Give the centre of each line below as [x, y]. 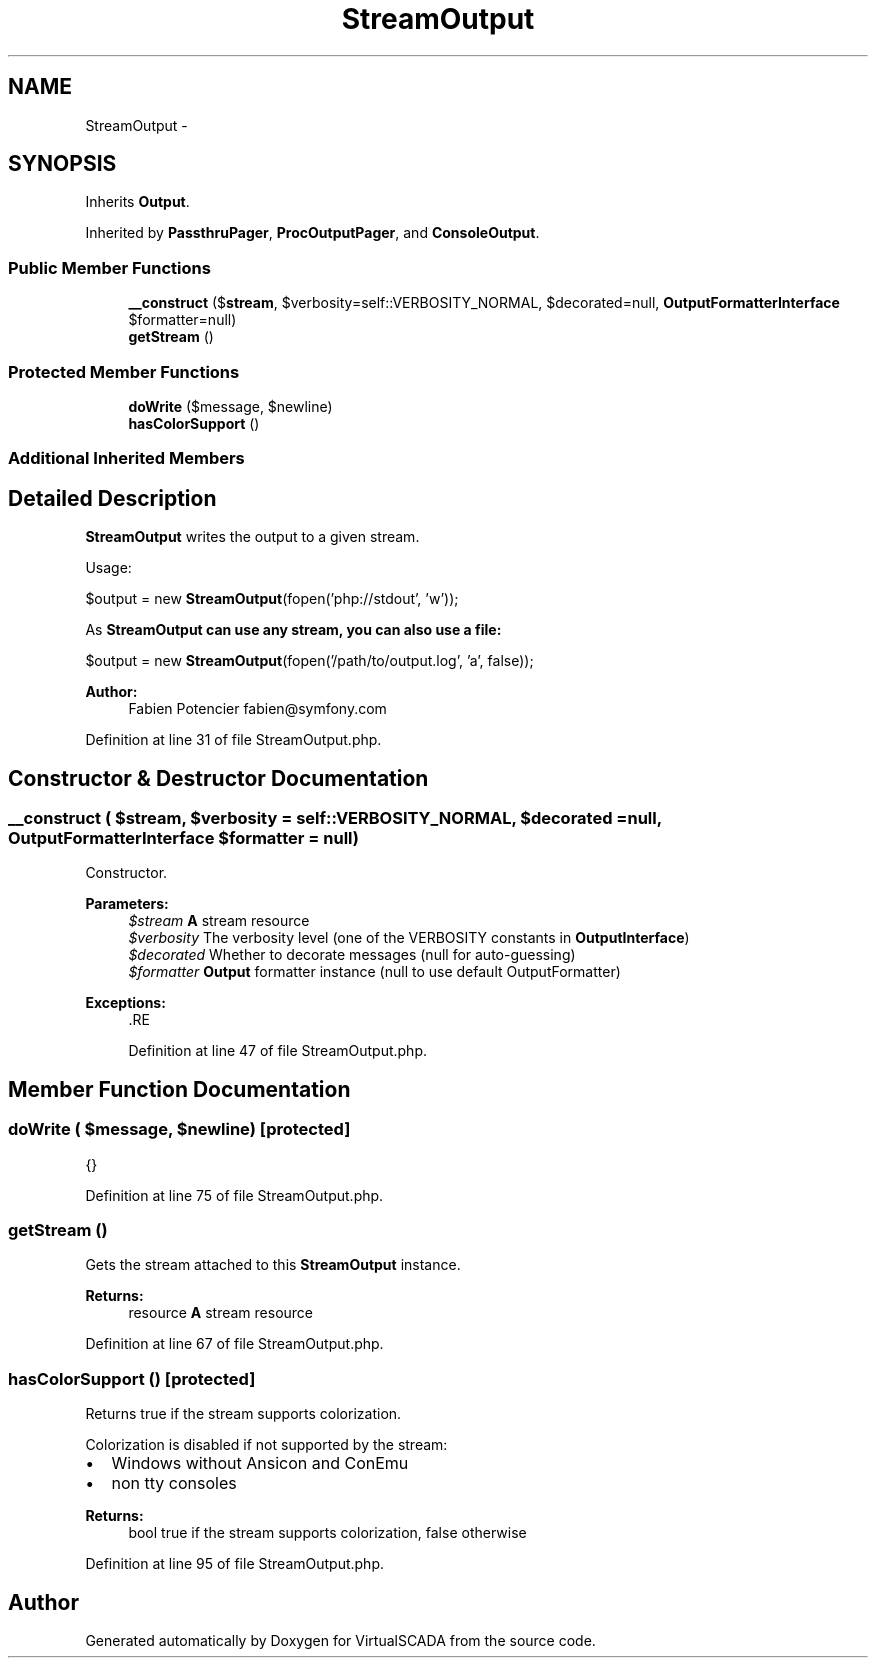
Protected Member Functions [124, 371]
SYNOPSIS [62, 164]
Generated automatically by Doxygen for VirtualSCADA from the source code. [340, 1640]
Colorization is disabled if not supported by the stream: [266, 1445]
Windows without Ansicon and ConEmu [260, 1463]
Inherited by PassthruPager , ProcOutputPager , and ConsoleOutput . [312, 233]
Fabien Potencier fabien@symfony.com [257, 709]
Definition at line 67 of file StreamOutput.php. [234, 1344]
